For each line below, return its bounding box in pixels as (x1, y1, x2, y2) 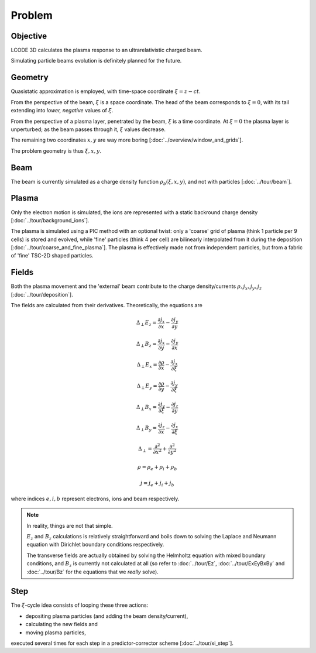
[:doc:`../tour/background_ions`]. (11, 216, 90, 224)
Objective (11, 31, 47, 41)
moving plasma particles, (25, 629, 86, 636)
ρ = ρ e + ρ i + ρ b (138, 463, 177, 472)
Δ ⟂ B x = (136, 404, 157, 412)
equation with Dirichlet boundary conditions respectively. (26, 541, 164, 548)
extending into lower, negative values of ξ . (11, 107, 114, 114)
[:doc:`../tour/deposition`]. (11, 291, 73, 298)
